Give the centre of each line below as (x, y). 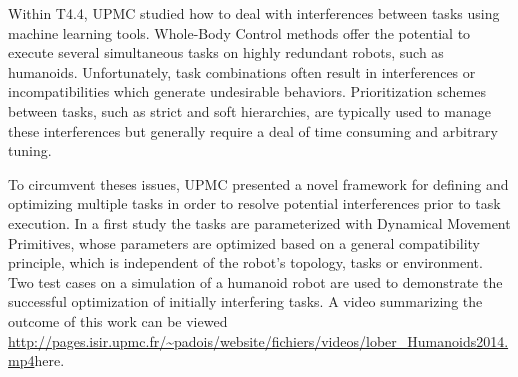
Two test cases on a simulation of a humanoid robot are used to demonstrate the (255, 281)
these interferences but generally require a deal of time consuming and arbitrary (253, 130)
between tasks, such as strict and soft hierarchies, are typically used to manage (249, 110)
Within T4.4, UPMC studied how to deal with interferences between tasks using (254, 13)
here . (49, 360)
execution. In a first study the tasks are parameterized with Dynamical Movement (259, 222)
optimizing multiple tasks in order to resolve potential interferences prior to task (254, 203)
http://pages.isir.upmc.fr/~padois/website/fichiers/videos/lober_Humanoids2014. (258, 340)
